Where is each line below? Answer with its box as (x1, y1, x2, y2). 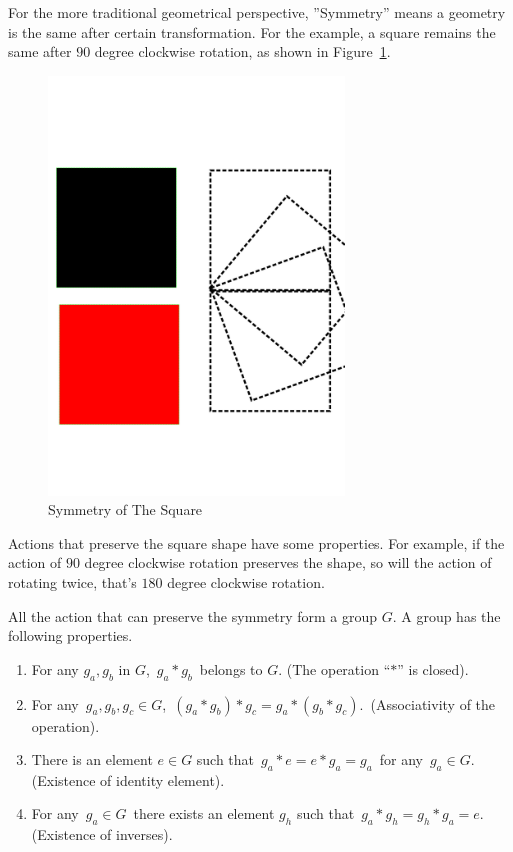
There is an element (31, 749, 153, 770)
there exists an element (133, 803, 275, 824)
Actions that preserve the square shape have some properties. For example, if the (8, 532, 505, 553)
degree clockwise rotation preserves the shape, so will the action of (84, 552, 492, 573)
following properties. (8, 625, 133, 646)
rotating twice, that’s (8, 571, 137, 592)
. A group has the (392, 605, 501, 626)
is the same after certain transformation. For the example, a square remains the (8, 21, 496, 42)
